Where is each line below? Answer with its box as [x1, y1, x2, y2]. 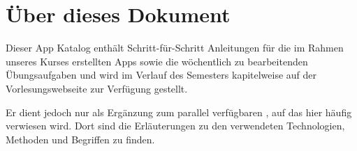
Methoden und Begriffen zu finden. [6, 132, 155, 146]
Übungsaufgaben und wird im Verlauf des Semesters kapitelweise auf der [6, 67, 317, 82]
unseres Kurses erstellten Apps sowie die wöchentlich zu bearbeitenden [6, 54, 308, 68]
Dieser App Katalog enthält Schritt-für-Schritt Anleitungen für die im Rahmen [6, 40, 344, 55]
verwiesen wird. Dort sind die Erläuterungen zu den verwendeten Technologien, [6, 118, 345, 133]
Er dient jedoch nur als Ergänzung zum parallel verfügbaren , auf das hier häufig [6, 104, 352, 119]
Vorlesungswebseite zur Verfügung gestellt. [6, 81, 188, 95]
